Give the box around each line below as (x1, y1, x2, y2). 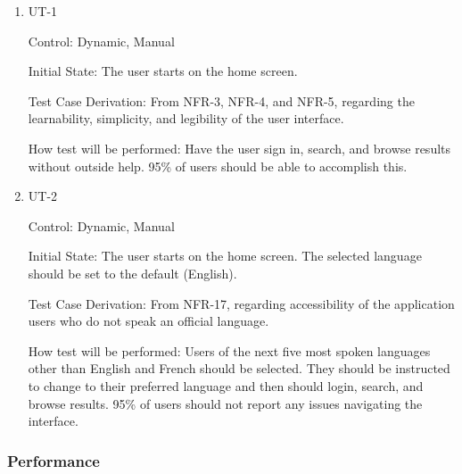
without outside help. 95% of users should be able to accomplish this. (28, 156, 408, 175)
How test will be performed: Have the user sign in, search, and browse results (28, 138, 451, 157)
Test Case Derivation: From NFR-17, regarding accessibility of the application (28, 294, 455, 312)
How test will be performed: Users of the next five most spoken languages (28, 341, 431, 360)
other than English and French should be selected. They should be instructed (28, 359, 450, 378)
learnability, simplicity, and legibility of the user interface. (28, 109, 344, 128)
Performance (7, 449, 100, 471)
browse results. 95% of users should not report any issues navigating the (28, 394, 423, 412)
